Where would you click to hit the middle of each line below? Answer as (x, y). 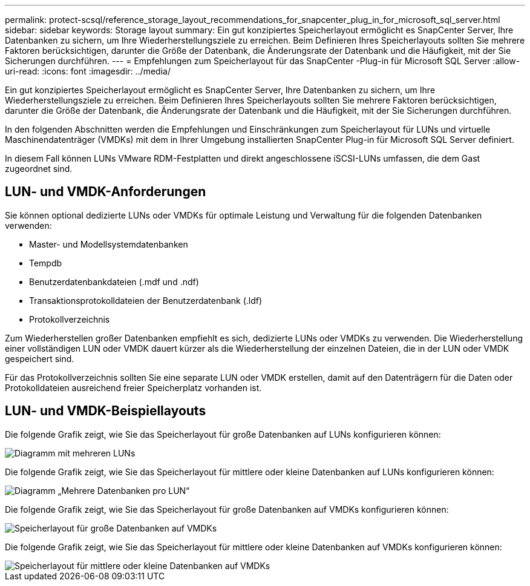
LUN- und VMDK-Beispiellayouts (106, 411)
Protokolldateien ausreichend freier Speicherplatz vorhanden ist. (133, 387)
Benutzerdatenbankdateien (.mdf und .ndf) (114, 281)
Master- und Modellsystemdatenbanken (109, 244)
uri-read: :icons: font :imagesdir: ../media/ (88, 71)
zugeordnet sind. (39, 169)
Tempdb (46, 263)
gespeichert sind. (40, 358)
